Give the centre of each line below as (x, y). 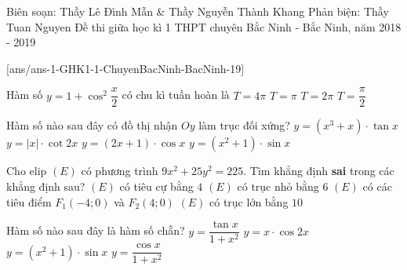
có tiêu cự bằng (156, 186)
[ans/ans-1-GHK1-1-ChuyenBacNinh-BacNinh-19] (125, 68)
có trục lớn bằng (249, 201)
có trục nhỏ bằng (278, 186)
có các (377, 186)
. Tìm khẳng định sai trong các (319, 171)
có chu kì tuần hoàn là (176, 95)
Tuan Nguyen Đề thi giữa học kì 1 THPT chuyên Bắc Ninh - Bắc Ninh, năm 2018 (204, 26)
